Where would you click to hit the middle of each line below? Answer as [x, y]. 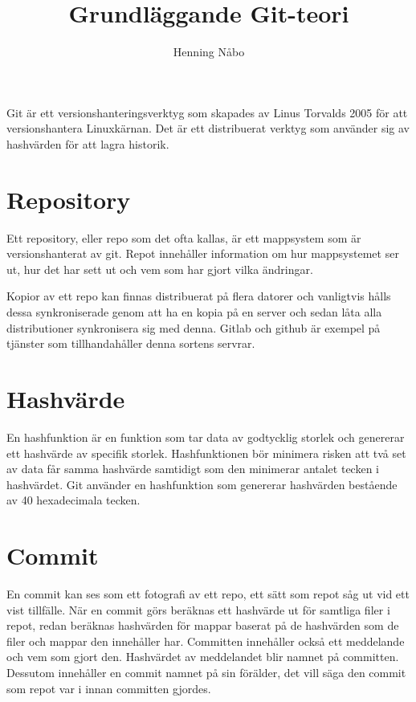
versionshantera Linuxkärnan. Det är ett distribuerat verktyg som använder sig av [208, 128]
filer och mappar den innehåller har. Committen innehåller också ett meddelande [206, 641]
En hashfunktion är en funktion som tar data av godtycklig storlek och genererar [206, 437]
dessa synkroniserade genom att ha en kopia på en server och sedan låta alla [194, 312]
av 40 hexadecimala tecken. [73, 500]
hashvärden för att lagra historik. [88, 143]
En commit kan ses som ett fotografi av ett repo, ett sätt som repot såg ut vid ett [208, 594]
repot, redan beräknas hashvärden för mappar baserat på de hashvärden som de [203, 625]
